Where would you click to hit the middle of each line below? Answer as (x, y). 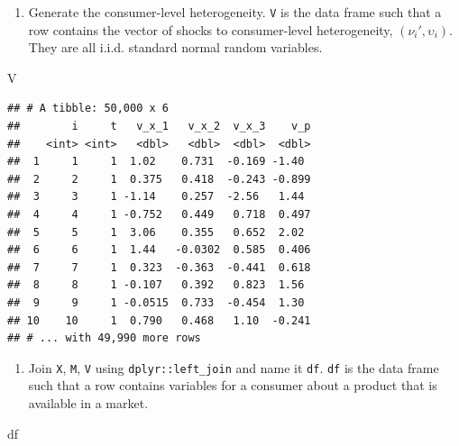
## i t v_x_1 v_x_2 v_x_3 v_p (159, 127)
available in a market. (88, 403)
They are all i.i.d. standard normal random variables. (175, 47)
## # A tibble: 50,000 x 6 (88, 109)
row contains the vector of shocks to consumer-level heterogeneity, (211, 29)
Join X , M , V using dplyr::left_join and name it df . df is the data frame (234, 367)
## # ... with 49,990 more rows (104, 338)
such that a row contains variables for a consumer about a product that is (233, 385)
